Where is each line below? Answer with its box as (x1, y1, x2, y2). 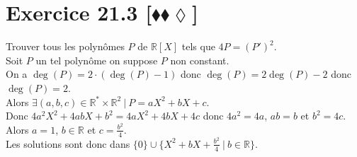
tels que (181, 39, 215, 54)
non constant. (170, 52, 229, 67)
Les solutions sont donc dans (6, 136, 130, 151)
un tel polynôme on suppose (35, 52, 158, 67)
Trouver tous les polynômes (6, 39, 125, 54)
